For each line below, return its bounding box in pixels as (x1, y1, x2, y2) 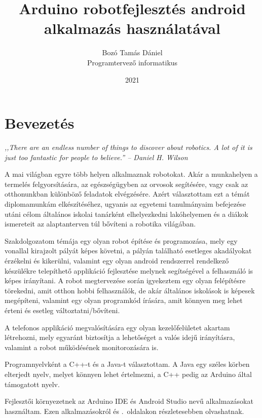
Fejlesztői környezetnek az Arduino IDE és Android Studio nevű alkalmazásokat (5, 396, 253, 406)
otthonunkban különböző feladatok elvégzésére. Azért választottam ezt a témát (5, 188, 250, 199)
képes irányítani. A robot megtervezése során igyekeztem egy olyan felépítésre (5, 275, 246, 286)
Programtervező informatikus (87, 57, 178, 67)
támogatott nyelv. (5, 378, 60, 389)
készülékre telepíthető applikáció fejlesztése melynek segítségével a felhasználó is (5, 265, 253, 276)
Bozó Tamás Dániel (102, 47, 163, 58)
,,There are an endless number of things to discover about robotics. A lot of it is (5, 142, 252, 153)
